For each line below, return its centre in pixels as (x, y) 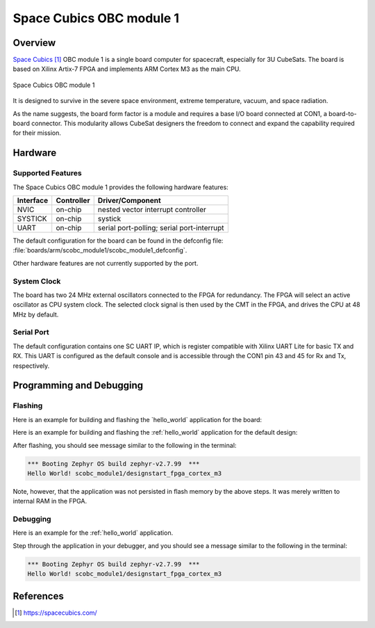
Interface (33, 200)
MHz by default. (36, 314)
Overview (34, 43)
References (38, 596)
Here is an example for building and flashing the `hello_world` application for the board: (137, 419)
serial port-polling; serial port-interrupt (161, 227)
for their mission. (37, 133)
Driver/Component (129, 200)
